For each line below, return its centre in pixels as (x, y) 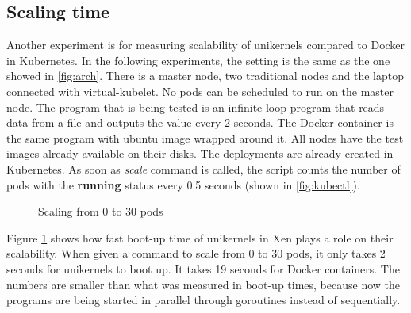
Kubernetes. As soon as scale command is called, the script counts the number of (204, 168)
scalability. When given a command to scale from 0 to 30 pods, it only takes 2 (196, 253)
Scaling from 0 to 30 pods (101, 211)
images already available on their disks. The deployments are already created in (200, 153)
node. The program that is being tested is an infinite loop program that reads (196, 107)
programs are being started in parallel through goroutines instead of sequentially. (204, 300)
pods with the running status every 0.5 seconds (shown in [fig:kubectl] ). (183, 184)
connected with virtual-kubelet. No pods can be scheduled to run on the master (200, 91)
